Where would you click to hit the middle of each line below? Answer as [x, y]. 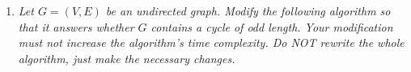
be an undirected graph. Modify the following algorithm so [248, 11]
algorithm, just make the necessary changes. [127, 58]
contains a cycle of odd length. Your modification [272, 26]
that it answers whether [76, 26]
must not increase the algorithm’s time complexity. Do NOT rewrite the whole [211, 42]
